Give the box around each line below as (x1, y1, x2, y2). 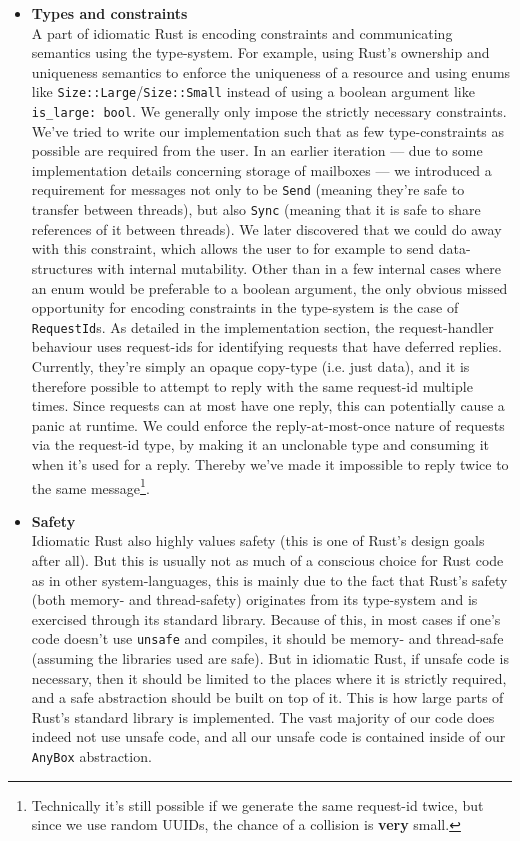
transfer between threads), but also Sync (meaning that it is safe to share (31, 199, 481, 220)
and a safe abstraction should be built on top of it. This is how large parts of (31, 687, 504, 708)
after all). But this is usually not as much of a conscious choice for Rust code (31, 550, 504, 570)
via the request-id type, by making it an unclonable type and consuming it (31, 434, 489, 455)
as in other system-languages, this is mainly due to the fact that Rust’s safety (31, 569, 508, 590)
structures (31, 257, 93, 278)
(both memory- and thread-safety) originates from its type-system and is (31, 589, 478, 610)
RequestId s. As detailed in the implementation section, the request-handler (31, 316, 494, 337)
